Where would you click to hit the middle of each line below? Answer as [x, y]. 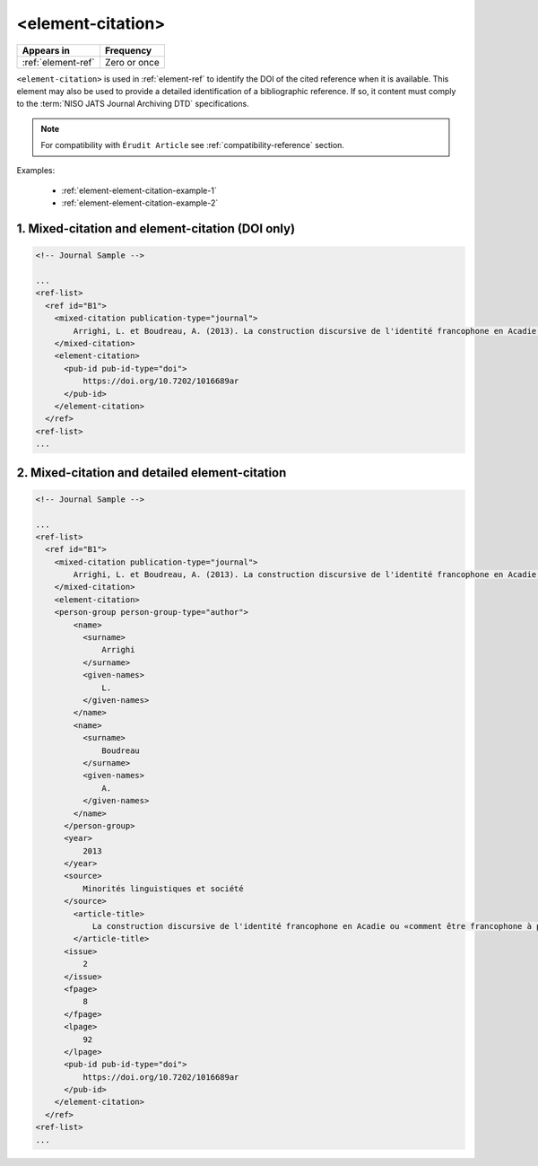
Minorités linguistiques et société [163, 888]
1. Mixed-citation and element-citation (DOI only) [156, 229]
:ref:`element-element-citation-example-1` [139, 190]
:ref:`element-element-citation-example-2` [140, 203]
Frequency [128, 50]
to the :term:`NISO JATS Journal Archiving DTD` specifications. [133, 104]
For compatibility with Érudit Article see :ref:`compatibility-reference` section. [193, 145]
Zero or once [132, 62]
